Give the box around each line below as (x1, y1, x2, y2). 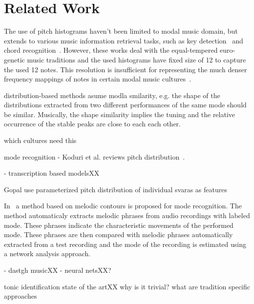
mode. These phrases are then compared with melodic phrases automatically (4, 229, 233, 240)
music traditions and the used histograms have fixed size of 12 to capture (27, 54, 246, 64)
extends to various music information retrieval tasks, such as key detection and (4, 35, 243, 45)
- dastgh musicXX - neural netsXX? (4, 265, 111, 275)
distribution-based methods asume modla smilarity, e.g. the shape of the (4, 90, 220, 100)
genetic (4, 54, 25, 64)
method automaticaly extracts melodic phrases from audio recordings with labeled (4, 210, 250, 221)
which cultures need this (4, 135, 77, 145)
